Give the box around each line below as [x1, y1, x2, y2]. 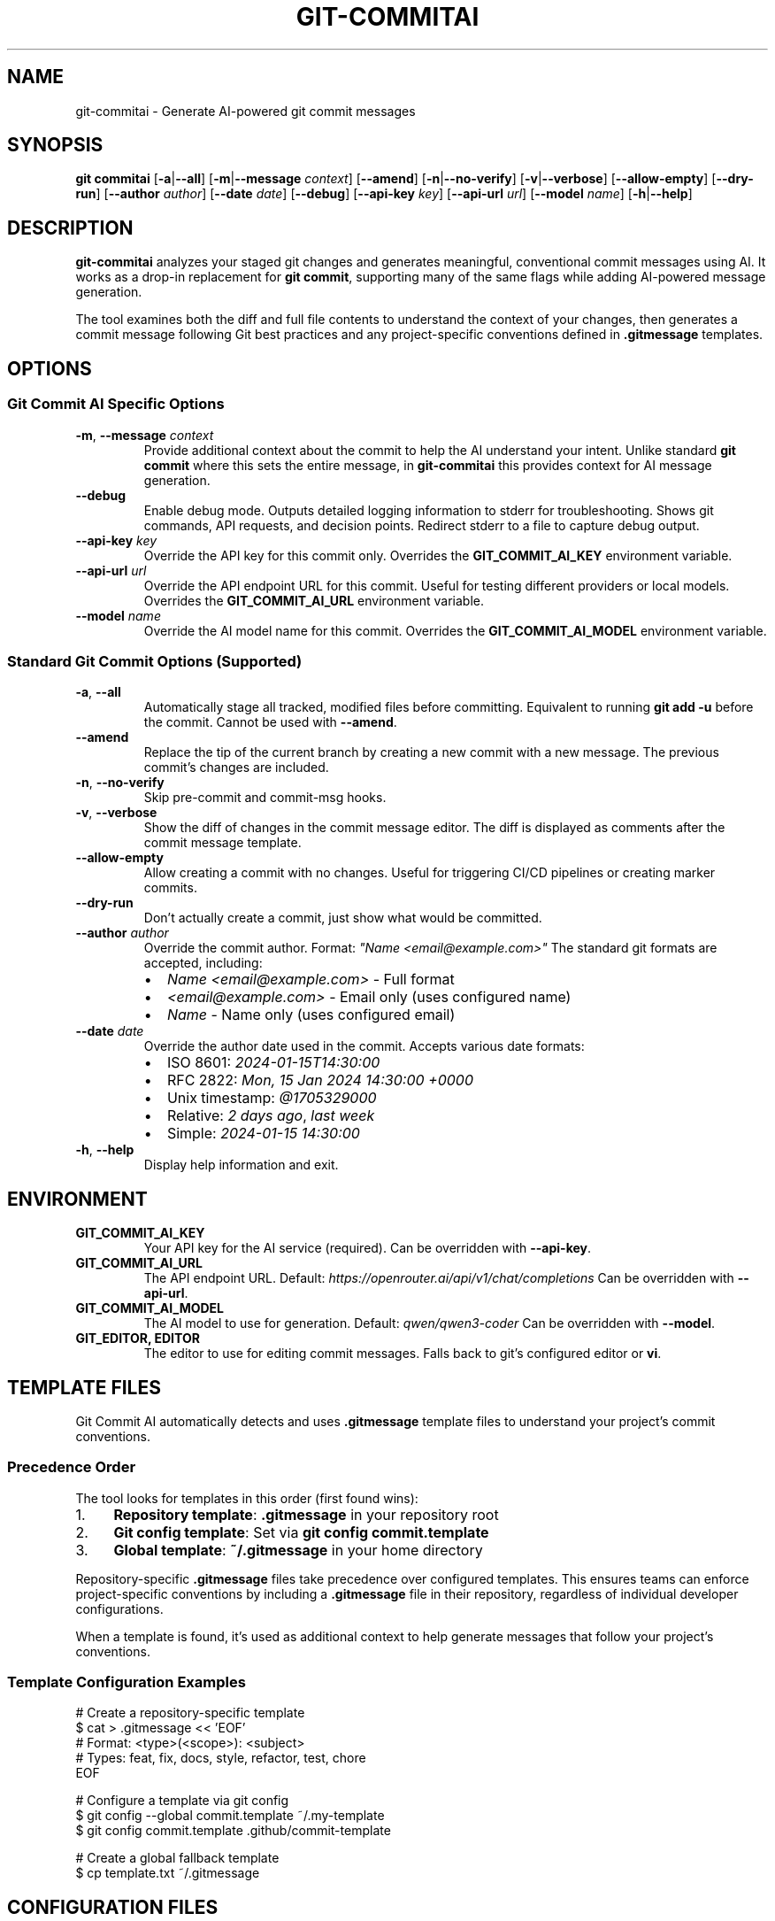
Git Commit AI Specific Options [7, 395, 225, 413]
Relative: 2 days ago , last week [166, 1107, 375, 1125]
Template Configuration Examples [7, 1673, 246, 1692]
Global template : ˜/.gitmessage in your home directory [113, 1540, 483, 1559]
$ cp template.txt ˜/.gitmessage [75, 1865, 260, 1881]
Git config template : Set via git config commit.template [113, 1523, 489, 1541]
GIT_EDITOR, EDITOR [75, 1331, 200, 1346]
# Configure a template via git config [75, 1793, 289, 1809]
